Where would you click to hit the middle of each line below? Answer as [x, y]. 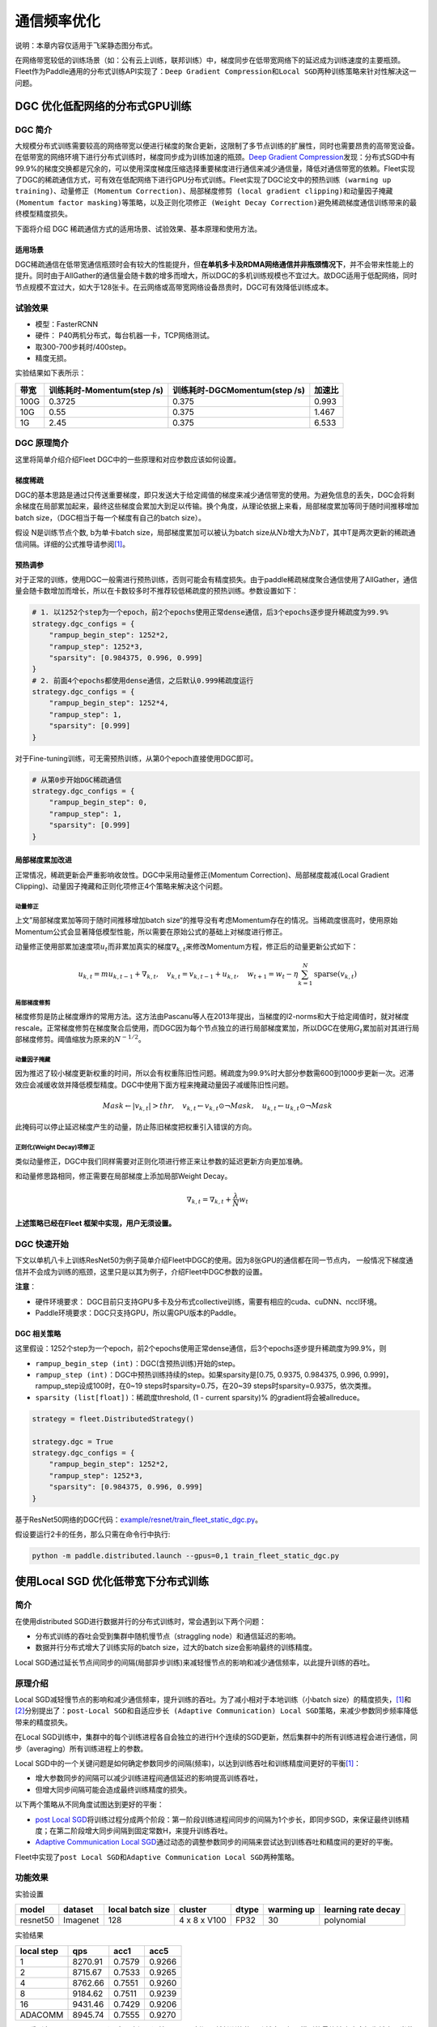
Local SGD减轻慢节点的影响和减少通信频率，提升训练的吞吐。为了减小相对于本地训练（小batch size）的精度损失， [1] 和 [213, 1699]
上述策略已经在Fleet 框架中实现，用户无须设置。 [95, 1223]
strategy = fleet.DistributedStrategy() [113, 1418]
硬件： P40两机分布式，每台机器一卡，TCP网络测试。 [125, 336]
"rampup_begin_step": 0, [98, 802]
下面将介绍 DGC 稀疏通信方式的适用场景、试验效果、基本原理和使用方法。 [138, 229]
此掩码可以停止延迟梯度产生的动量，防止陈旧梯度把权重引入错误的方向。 [136, 1127]
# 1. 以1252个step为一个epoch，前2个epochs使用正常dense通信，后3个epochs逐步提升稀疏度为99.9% [210, 613]
